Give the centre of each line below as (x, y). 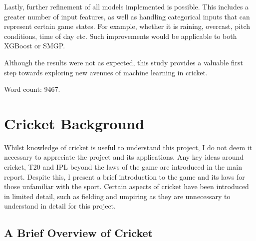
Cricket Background (74, 123)
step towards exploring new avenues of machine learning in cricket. (106, 72)
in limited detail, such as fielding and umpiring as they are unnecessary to (117, 196)
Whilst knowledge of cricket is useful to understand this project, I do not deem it (128, 147)
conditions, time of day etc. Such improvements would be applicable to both (121, 36)
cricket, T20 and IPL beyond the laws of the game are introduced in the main (123, 167)
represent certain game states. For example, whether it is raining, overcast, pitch (127, 26)
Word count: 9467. (32, 89)
